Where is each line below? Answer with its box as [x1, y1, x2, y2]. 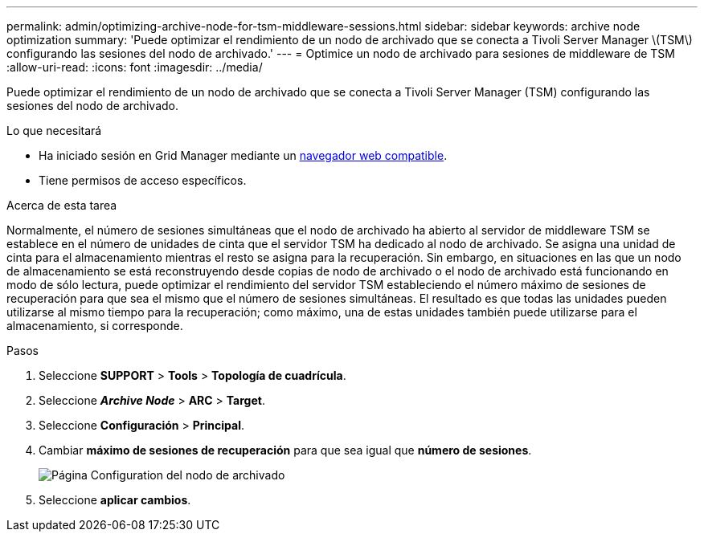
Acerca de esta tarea [6, 198, 117, 212]
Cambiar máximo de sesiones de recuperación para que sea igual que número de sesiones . [39, 443, 532, 457]
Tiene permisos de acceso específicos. [39, 173, 247, 187]
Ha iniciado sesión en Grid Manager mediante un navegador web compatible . [39, 149, 448, 162]
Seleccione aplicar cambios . [39, 493, 191, 507]
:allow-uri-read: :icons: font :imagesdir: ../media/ [6, 60, 263, 74]
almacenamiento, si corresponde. [6, 319, 183, 332]
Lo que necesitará [6, 124, 102, 137]
